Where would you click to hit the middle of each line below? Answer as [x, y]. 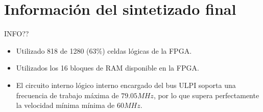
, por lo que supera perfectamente [206, 95]
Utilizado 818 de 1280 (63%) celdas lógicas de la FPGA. [104, 50]
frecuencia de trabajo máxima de [67, 95]
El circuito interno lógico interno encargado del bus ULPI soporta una [126, 85]
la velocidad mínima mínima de [65, 105]
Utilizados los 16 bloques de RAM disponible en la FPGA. [107, 68]
